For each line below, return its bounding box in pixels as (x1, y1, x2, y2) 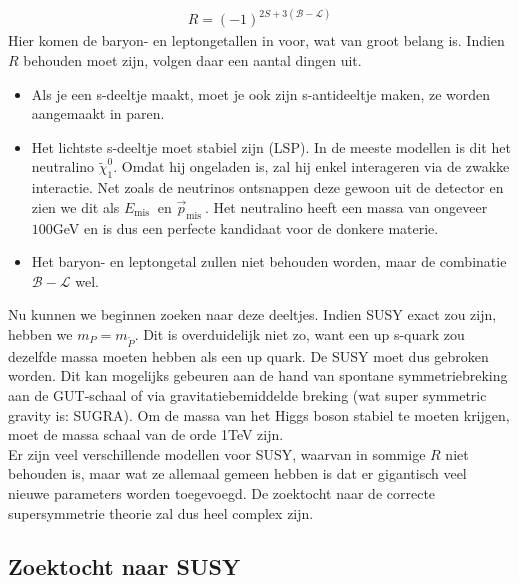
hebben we (8, 324, 73, 344)
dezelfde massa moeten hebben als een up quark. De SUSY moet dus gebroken (8, 345, 489, 366)
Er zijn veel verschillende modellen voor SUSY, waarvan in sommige (8, 443, 426, 464)
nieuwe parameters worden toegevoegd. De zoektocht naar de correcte (8, 482, 436, 503)
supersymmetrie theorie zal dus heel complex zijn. (8, 502, 314, 523)
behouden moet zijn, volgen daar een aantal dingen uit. (23, 50, 362, 71)
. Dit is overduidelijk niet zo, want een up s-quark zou (134, 324, 465, 344)
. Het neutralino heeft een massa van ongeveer (205, 196, 488, 217)
